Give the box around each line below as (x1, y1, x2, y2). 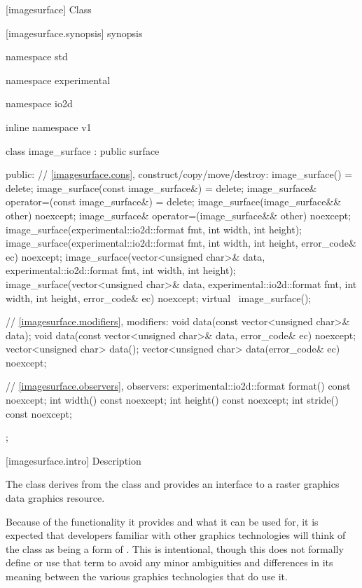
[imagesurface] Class (6, 2, 92, 16)
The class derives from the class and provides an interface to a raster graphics (6, 477, 340, 491)
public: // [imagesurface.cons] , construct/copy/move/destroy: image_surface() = (6, 167, 353, 182)
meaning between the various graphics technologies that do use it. (6, 569, 288, 583)
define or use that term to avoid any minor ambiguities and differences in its (6, 555, 333, 570)
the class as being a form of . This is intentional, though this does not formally (6, 541, 344, 556)
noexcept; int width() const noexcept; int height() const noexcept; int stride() (6, 392, 339, 407)
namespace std (6, 49, 68, 64)
